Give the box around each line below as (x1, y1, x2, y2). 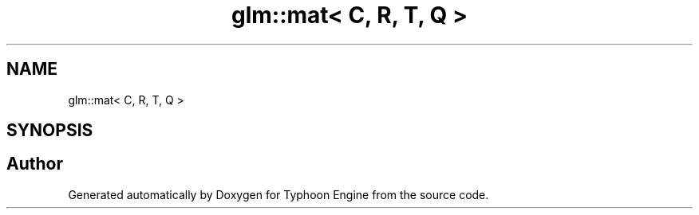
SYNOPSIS (6, 120, 93, 141)
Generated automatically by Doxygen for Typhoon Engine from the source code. (68, 187, 489, 201)
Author (6, 154, 63, 174)
